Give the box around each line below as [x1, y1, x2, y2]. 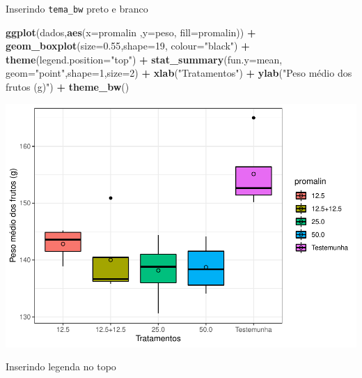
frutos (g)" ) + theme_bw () [6, 80, 129, 94]
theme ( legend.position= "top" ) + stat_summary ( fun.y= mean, [6, 52, 283, 66]
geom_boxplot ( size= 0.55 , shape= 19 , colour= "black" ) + [6, 38, 250, 53]
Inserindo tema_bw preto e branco [6, 1, 148, 15]
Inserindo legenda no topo [6, 359, 116, 374]
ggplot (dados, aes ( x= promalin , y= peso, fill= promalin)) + [6, 24, 256, 39]
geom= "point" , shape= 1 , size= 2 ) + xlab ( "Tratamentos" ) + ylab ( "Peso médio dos [6, 66, 352, 80]
